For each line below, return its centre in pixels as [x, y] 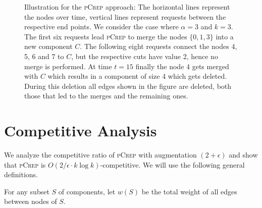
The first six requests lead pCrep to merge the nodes [106, 36]
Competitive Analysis [81, 131]
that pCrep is [25, 164]
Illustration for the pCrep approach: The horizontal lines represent [127, 7]
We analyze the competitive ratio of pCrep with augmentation [100, 155]
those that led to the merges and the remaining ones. [106, 96]
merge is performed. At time [68, 66]
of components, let [87, 191]
